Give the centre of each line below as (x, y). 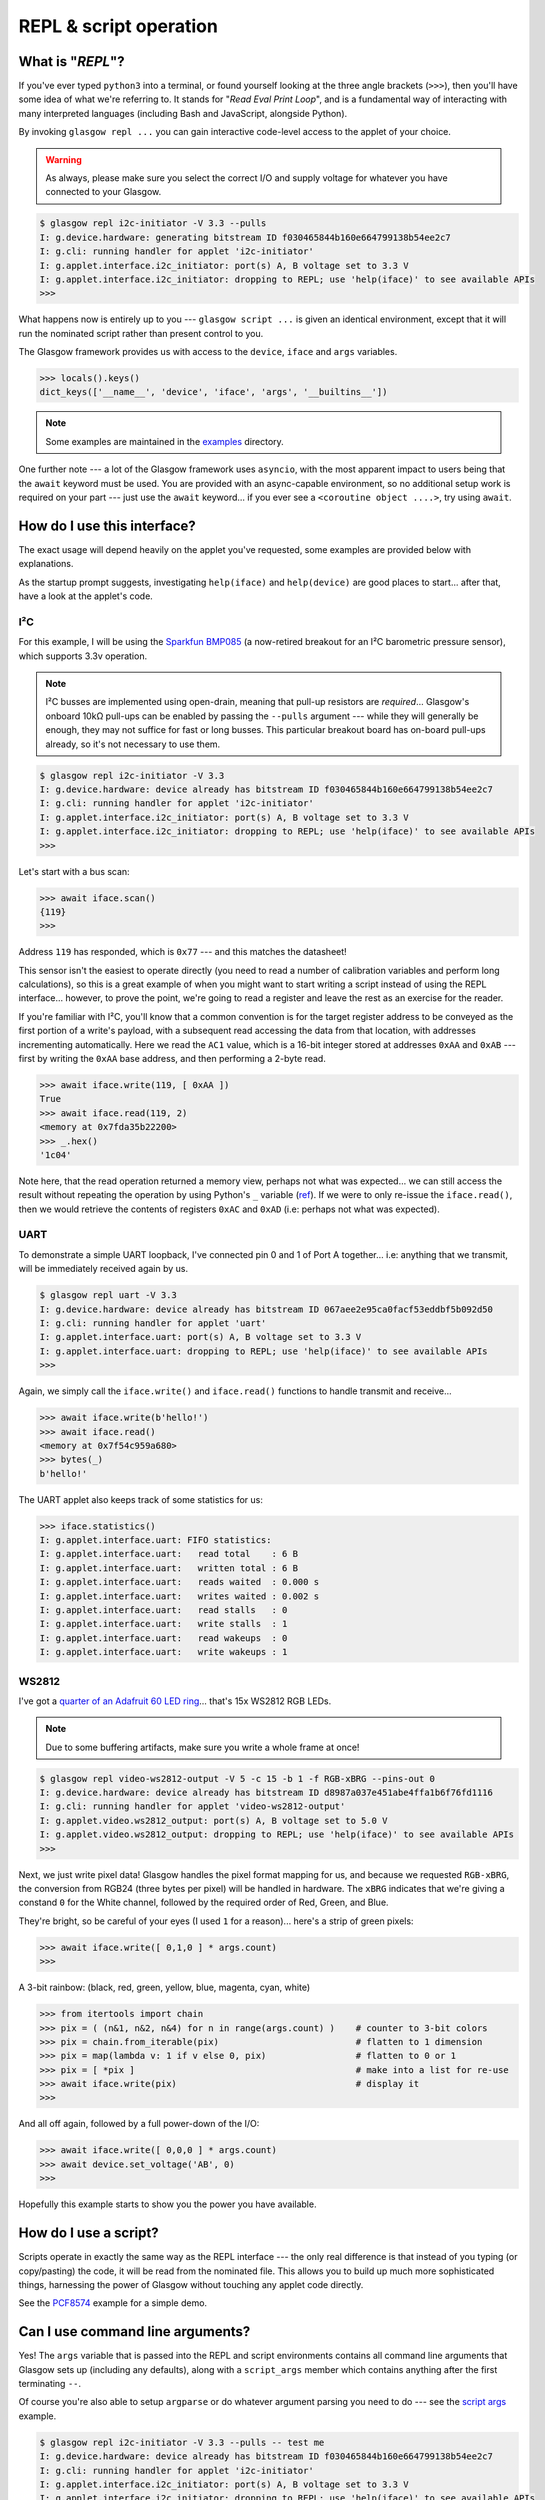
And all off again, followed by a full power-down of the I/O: (139, 2124)
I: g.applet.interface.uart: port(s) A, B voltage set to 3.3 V (200, 1337)
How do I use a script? (88, 2233)
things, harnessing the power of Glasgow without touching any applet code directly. (191, 2284)
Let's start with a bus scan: (74, 871)
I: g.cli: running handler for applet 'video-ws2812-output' (192, 1806)
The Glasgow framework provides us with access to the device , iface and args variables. (208, 352)
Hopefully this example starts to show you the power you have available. (167, 2204)
